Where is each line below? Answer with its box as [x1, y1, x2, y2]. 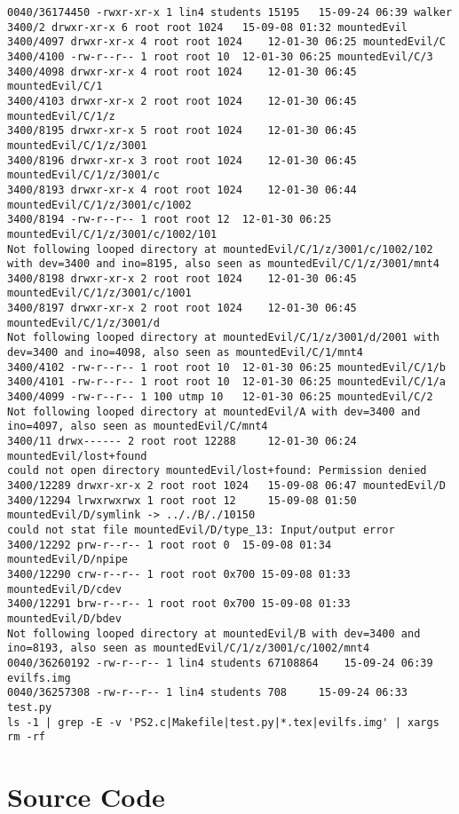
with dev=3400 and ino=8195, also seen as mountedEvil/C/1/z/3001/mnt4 [7, 257, 439, 271]
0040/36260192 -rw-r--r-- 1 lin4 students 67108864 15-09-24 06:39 [7, 656, 433, 669]
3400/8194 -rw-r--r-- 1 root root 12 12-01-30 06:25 [7, 213, 332, 226]
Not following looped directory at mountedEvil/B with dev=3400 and [7, 627, 421, 640]
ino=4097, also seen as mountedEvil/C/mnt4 [7, 420, 268, 433]
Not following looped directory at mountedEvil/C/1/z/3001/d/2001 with [7, 331, 439, 344]
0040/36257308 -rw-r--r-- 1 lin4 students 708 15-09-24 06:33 [7, 686, 408, 699]
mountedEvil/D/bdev [7, 612, 122, 625]
